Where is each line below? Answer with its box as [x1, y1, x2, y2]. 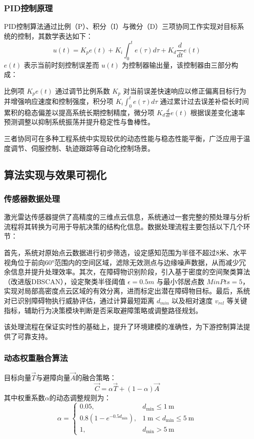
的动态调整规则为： [49, 392, 111, 402]
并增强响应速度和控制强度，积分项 [4, 96, 113, 106]
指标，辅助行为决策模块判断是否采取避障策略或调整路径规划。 [4, 305, 202, 315]
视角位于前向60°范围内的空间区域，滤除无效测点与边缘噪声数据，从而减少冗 [4, 257, 246, 267]
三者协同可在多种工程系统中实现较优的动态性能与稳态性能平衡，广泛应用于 [4, 133, 243, 144]
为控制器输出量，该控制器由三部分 [122, 59, 232, 70]
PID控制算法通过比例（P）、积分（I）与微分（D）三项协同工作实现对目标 [4, 21, 237, 31]
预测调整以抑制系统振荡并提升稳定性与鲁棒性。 [4, 117, 154, 127]
